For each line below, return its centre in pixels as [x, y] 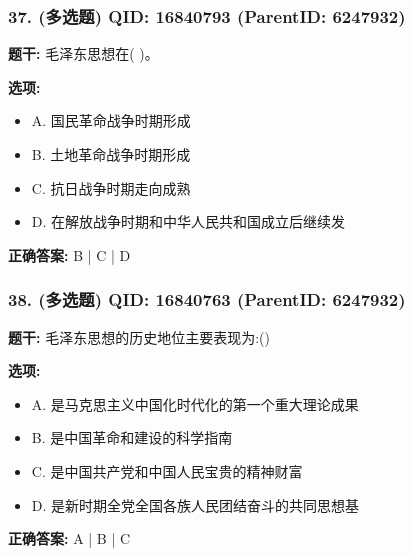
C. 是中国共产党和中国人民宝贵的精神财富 [167, 470]
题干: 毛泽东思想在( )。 [83, 53]
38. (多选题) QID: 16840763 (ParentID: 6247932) [207, 299]
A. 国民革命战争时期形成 [111, 120]
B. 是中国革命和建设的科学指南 [132, 437]
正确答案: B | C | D [69, 254]
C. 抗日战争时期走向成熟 [111, 187]
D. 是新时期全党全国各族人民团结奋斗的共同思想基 [195, 504]
